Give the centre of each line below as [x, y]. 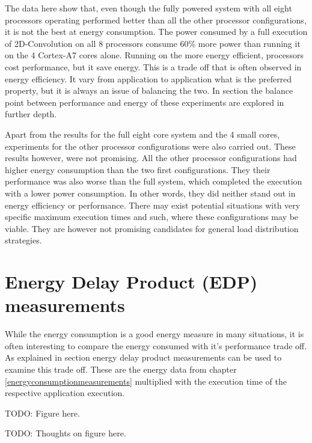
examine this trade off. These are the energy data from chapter [121, 369]
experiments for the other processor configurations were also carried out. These [150, 146]
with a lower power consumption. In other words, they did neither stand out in [150, 193]
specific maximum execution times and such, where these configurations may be [152, 217]
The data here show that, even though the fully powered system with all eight [148, 8]
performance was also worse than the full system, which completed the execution [154, 181]
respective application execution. [65, 393]
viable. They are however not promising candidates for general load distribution [152, 228]
